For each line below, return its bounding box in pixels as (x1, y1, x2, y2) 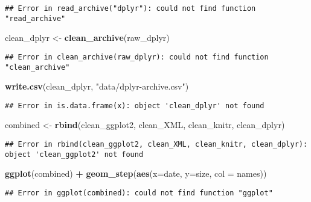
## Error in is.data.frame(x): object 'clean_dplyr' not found (5, 101, 265, 110)
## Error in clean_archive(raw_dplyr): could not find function (5, 52, 269, 61)
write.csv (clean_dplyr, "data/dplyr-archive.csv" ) (5, 80, 189, 93)
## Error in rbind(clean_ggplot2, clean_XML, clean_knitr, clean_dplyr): (5, 140, 308, 149)
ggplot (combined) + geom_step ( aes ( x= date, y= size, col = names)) (5, 167, 267, 180)
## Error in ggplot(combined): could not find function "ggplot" (5, 188, 273, 197)
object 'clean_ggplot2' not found (5, 150, 144, 159)
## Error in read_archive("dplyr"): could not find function (5, 4, 256, 13)
